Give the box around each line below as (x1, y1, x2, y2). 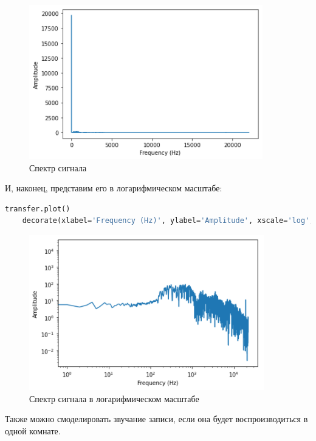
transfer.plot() (5, 204, 70, 213)
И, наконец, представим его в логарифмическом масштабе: (5, 182, 222, 194)
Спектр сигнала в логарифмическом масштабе (29, 392, 199, 405)
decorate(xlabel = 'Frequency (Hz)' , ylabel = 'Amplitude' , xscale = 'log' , (22, 216, 314, 225)
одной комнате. (5, 424, 61, 437)
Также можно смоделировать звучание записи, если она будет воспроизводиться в (5, 412, 308, 425)
